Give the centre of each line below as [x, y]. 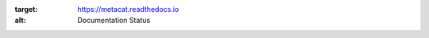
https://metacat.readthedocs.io [128, 9]
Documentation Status [114, 21]
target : [26, 9]
